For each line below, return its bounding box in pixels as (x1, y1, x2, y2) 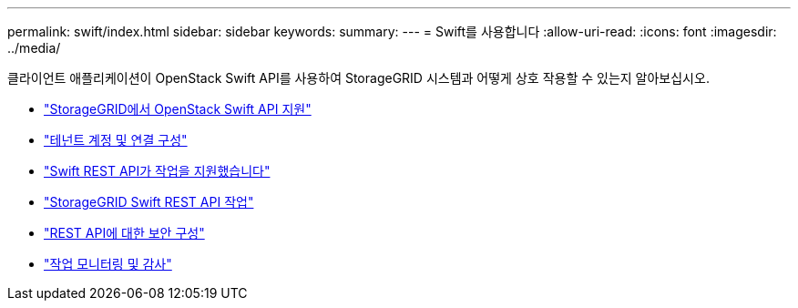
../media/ (7, 40, 61, 56)
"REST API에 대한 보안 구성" (44, 225, 205, 241)
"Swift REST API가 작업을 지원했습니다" (44, 163, 271, 179)
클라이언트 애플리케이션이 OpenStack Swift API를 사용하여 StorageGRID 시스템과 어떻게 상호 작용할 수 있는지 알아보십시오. (7, 70, 710, 86)
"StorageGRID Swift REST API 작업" (44, 194, 254, 210)
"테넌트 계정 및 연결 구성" (44, 132, 188, 148)
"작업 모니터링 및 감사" (44, 256, 172, 272)
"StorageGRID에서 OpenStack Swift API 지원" (44, 101, 312, 117)
